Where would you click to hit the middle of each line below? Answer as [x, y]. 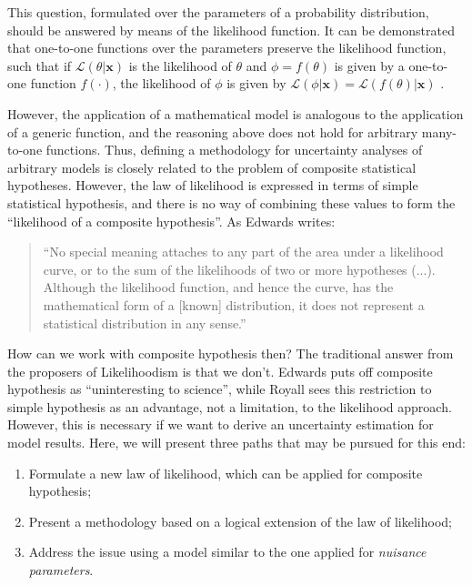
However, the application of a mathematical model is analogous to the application [236, 113]
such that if [40, 65]
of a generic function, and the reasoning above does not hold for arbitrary [213, 131]
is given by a [369, 65]
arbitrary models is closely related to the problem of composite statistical [212, 167]
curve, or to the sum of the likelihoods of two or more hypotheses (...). [239, 269]
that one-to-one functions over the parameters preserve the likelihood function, [227, 48]
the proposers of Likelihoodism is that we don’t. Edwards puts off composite [220, 371]
